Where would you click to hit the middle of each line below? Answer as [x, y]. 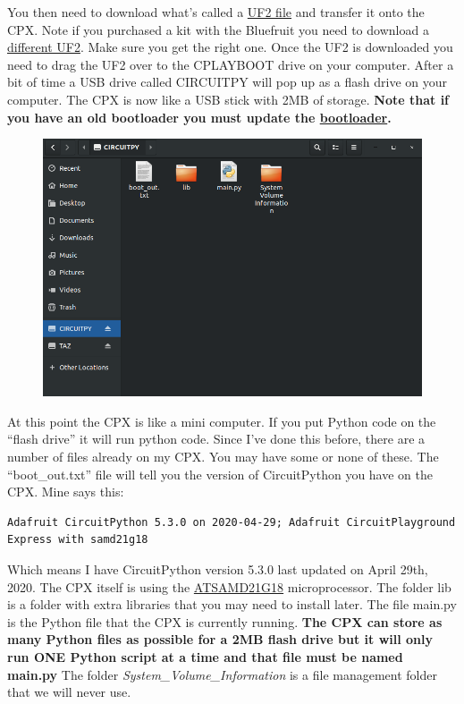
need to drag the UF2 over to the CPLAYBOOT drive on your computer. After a [231, 64]
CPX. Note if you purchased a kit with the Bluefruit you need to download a [218, 29]
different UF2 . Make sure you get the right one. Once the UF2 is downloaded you [230, 47]
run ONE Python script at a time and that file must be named [205, 656]
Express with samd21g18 [78, 540]
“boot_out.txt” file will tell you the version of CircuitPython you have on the [220, 474]
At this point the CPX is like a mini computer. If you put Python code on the [222, 421]
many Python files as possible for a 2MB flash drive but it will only [220, 639]
